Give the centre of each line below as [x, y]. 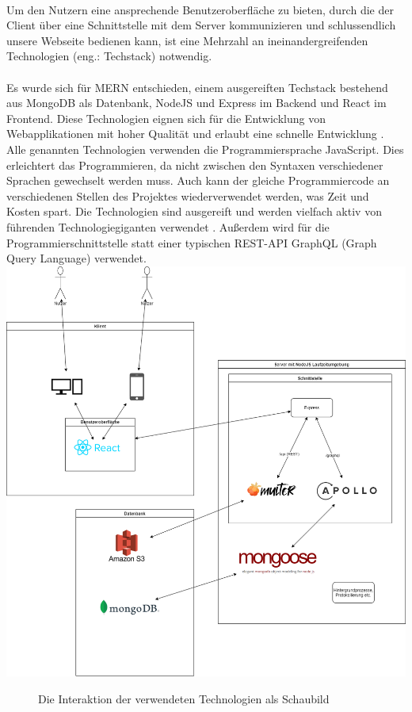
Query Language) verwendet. [76, 258]
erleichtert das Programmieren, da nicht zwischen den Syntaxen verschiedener [195, 165]
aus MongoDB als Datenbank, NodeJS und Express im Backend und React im [196, 103]
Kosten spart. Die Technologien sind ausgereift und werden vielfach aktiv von [194, 211]
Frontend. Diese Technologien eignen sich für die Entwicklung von [166, 118]
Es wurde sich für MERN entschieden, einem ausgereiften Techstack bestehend [197, 87]
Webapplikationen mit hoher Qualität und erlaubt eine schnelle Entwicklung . [195, 134]
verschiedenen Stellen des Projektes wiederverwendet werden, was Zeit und [188, 195]
